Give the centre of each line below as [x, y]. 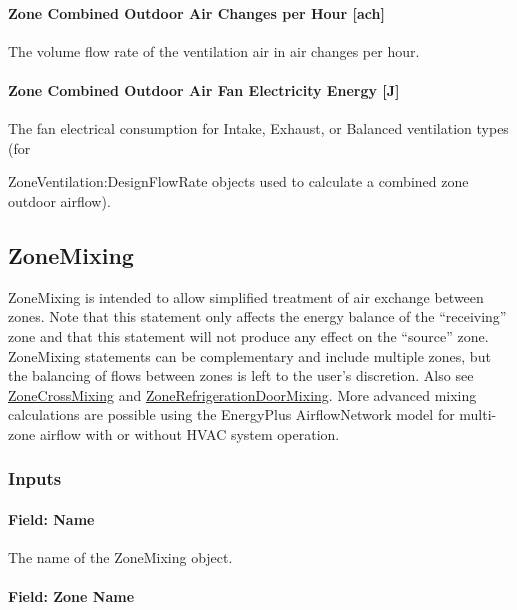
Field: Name [51, 518]
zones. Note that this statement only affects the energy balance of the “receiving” [257, 316]
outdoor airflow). [59, 200]
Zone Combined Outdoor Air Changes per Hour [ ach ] [196, 12]
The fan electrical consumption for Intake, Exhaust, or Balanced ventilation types [258, 128]
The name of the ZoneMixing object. [120, 557]
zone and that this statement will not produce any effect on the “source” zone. [248, 335]
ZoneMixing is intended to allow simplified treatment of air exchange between [246, 296]
